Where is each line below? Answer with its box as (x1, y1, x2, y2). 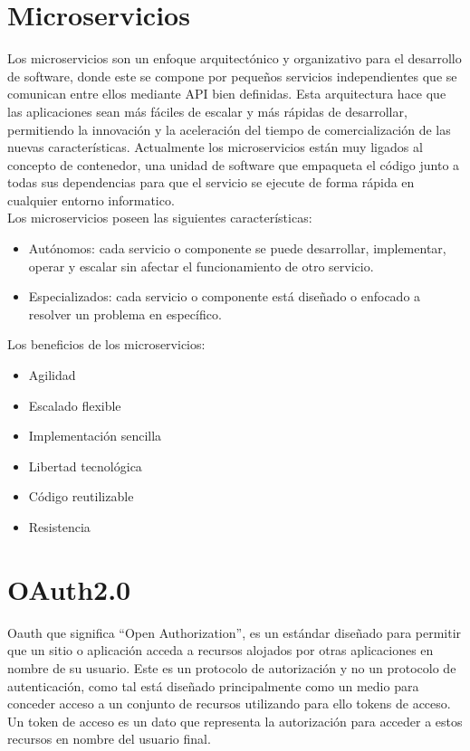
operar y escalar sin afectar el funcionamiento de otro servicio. (28, 256, 374, 275)
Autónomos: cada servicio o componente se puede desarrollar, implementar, (28, 239, 446, 258)
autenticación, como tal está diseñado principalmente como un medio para (7, 676, 419, 695)
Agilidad (28, 366, 76, 385)
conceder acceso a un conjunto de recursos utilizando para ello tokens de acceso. (7, 694, 451, 713)
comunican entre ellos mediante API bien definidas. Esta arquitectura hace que (7, 84, 446, 103)
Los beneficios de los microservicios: (7, 335, 206, 354)
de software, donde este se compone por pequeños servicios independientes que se (7, 66, 457, 85)
